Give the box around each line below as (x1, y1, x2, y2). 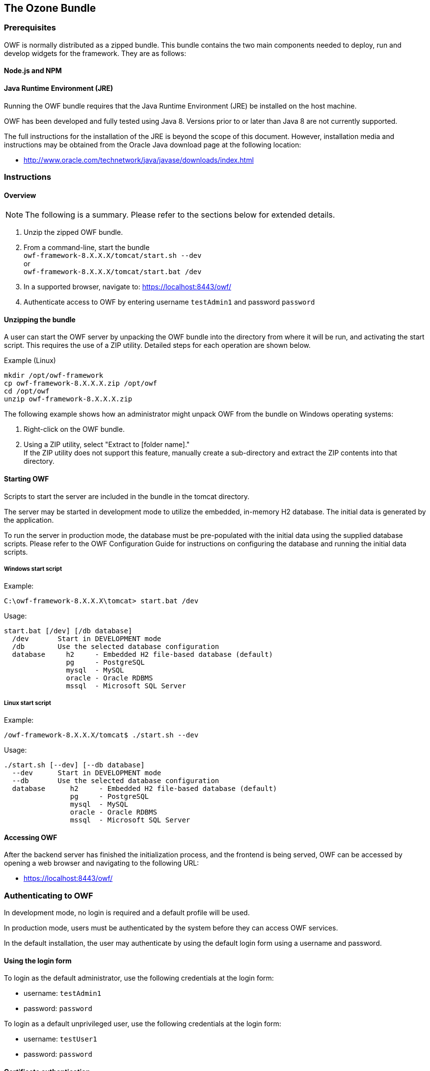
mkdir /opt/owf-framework (4, 371, 104, 380)
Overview (4, 191, 36, 199)
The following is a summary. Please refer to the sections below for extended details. (25, 210, 335, 220)
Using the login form (4, 956, 72, 965)
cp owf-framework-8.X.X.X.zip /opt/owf (4, 379, 157, 388)
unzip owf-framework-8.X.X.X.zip (4, 395, 133, 403)
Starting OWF (4, 475, 49, 483)
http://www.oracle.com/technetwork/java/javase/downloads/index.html (24, 155, 254, 164)
